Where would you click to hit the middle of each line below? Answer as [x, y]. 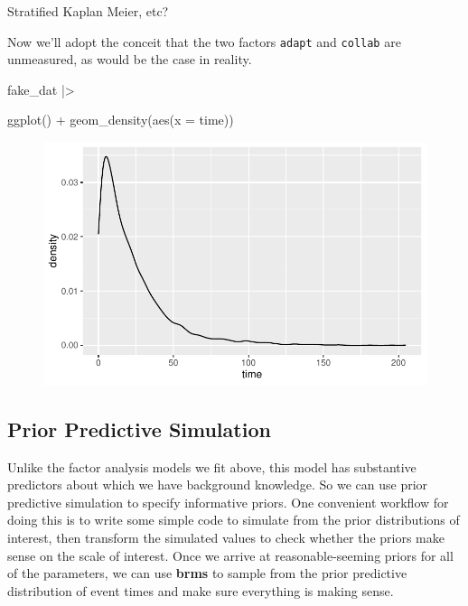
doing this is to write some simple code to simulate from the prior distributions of [234, 520]
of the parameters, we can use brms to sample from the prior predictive [207, 573]
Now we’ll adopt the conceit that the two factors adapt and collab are [204, 41]
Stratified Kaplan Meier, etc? [88, 11]
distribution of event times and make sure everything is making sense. [201, 590]
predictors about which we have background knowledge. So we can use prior [218, 485]
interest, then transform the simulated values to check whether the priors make [226, 538]
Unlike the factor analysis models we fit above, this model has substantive [212, 466]
